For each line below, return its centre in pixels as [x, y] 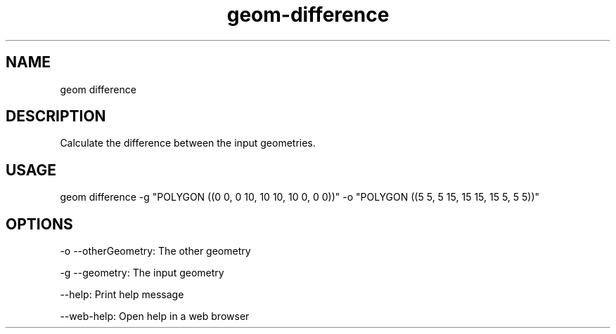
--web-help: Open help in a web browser [155, 316]
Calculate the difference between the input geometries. [188, 143]
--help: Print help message [122, 295]
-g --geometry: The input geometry [142, 273]
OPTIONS [39, 224]
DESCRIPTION [56, 116]
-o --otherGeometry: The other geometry [155, 251]
